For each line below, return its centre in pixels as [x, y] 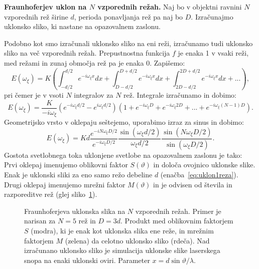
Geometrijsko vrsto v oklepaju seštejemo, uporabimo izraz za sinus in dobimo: [124, 122]
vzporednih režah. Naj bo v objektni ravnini [170, 7]
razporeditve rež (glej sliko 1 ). [51, 194]
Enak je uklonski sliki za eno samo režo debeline [78, 174]
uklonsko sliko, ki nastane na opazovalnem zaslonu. [82, 26]
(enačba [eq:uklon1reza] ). [199, 174]
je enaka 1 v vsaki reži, [213, 53]
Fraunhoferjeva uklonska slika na [75, 211]
